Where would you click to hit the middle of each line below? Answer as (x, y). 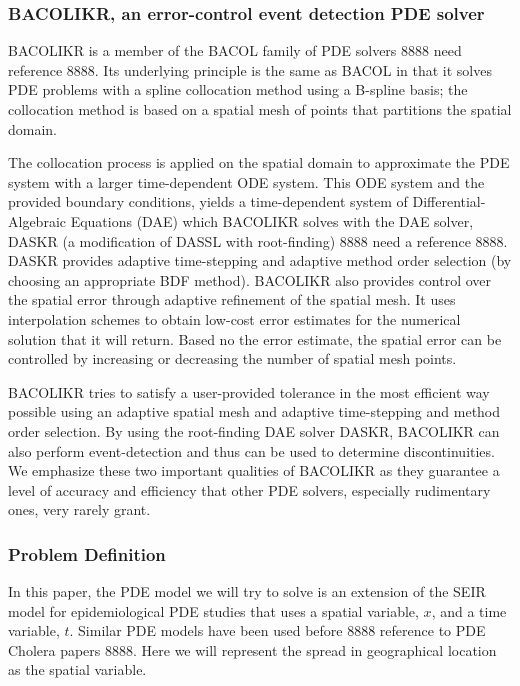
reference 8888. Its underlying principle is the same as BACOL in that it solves (250, 69)
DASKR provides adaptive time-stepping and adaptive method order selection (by (260, 260)
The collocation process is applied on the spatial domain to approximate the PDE (259, 162)
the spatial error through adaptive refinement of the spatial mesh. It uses (232, 299)
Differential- (449, 201)
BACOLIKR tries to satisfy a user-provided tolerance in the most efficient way (249, 391)
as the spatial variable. (77, 669)
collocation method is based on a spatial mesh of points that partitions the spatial (260, 109)
